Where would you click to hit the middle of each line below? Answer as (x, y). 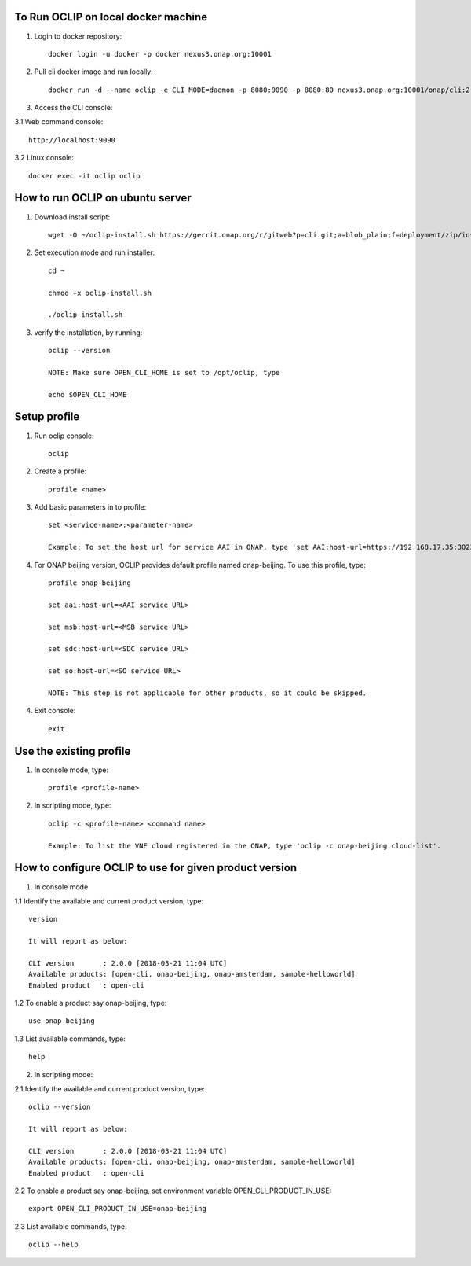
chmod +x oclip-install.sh (100, 293)
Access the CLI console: (73, 108)
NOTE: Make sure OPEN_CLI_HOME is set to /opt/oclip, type (164, 372)
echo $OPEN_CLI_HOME (88, 394)
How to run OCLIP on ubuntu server (103, 198)
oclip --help (53, 1245)
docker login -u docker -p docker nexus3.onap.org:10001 (160, 54)
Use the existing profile (73, 751)
